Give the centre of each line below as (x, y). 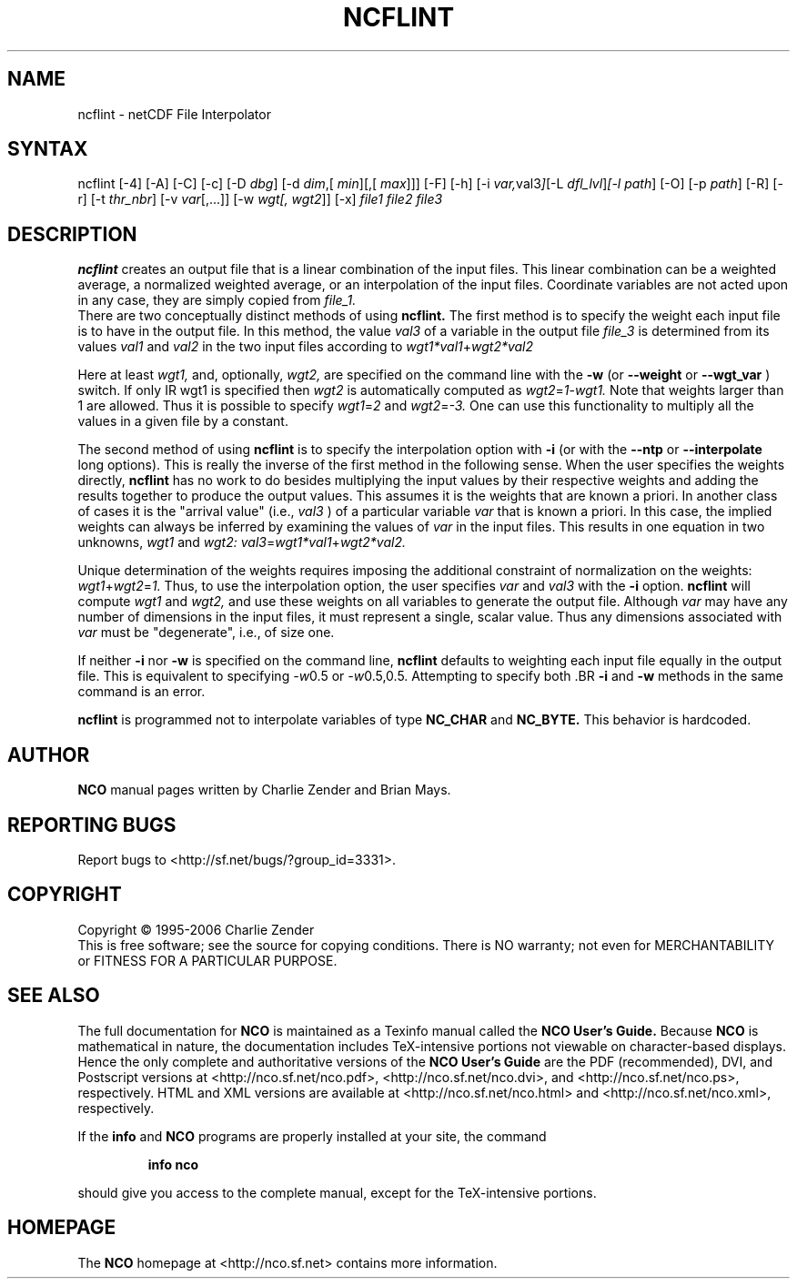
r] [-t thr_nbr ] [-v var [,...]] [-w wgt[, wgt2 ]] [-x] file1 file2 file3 (260, 199)
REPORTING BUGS (92, 825)
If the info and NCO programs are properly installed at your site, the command (312, 1136)
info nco (173, 1164)
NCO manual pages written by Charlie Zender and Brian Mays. (264, 790)
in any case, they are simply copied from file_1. (217, 300)
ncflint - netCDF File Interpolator (174, 114)
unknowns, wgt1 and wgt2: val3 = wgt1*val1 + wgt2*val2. (242, 542)
